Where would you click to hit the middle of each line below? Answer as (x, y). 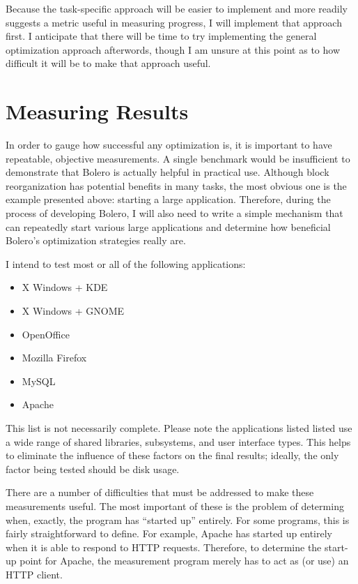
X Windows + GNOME (73, 311)
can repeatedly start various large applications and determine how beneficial (168, 226)
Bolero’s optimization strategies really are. (96, 240)
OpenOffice (46, 334)
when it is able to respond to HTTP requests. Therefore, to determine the (164, 547)
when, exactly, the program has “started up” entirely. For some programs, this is (178, 519)
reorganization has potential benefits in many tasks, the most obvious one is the (176, 185)
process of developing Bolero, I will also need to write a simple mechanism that (174, 213)
